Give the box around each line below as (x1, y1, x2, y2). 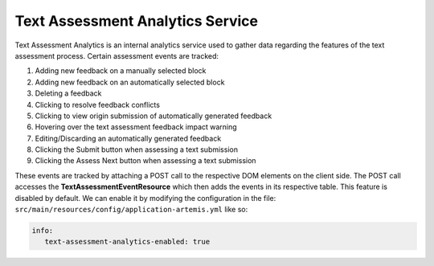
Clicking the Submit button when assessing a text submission (35, 145, 239, 154)
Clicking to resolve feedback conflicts (35, 100, 161, 109)
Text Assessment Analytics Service (14, 12, 259, 30)
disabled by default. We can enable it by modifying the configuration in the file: (14, 193, 276, 203)
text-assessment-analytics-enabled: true (44, 237, 211, 247)
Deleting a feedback (35, 88, 102, 98)
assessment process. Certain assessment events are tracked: (14, 51, 219, 60)
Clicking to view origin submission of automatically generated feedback (35, 111, 272, 121)
